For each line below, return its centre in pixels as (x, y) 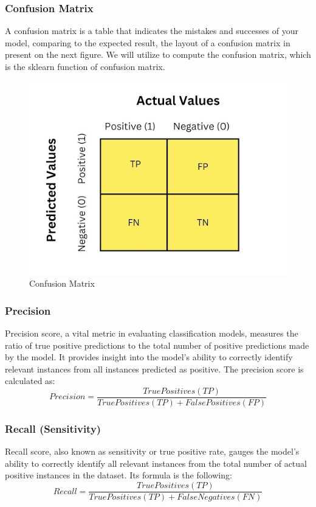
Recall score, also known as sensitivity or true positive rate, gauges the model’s (152, 451)
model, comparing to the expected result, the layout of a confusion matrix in (148, 42)
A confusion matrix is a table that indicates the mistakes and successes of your (152, 31)
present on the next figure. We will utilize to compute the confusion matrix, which (158, 54)
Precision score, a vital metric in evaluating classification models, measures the (152, 333)
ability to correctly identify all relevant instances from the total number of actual (156, 463)
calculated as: (30, 381)
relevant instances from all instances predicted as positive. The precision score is (154, 369)
